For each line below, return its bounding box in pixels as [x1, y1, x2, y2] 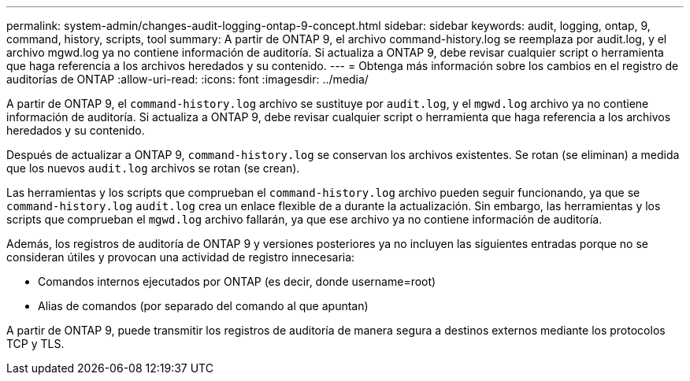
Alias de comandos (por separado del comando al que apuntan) [38, 299, 369, 313]
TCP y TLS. [6, 337, 65, 350]
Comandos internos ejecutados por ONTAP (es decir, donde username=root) [38, 275, 436, 288]
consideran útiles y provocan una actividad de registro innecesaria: [6, 250, 355, 264]
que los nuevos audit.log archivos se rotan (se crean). [6, 161, 300, 175]
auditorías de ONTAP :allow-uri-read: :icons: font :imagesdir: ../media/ [6, 72, 369, 86]
